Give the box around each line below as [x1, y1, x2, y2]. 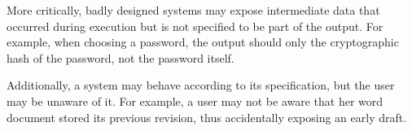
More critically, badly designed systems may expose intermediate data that [7, 2, 380, 18]
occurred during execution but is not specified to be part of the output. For [7, 17, 384, 34]
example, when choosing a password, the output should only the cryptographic [7, 33, 399, 50]
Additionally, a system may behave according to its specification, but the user [7, 76, 395, 94]
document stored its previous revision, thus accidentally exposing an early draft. [7, 108, 407, 125]
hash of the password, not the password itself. [7, 49, 234, 66]
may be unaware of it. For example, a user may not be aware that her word [7, 92, 384, 109]
